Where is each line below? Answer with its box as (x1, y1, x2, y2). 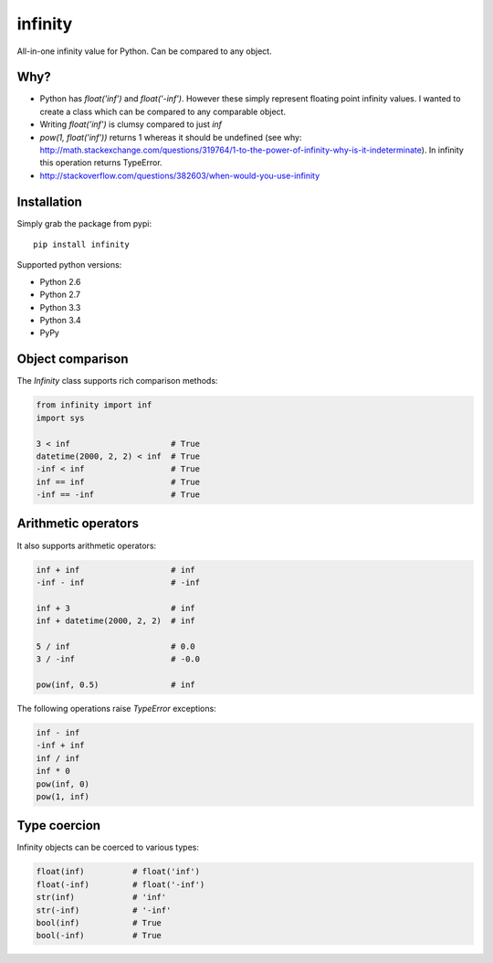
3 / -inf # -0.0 (36, 654, 201, 664)
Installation (16, 194, 82, 209)
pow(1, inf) (36, 791, 90, 801)
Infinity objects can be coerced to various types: (16, 841, 200, 853)
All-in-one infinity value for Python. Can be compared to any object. (16, 46, 273, 57)
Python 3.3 (39, 302, 81, 312)
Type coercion (16, 818, 100, 833)
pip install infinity (33, 239, 130, 250)
